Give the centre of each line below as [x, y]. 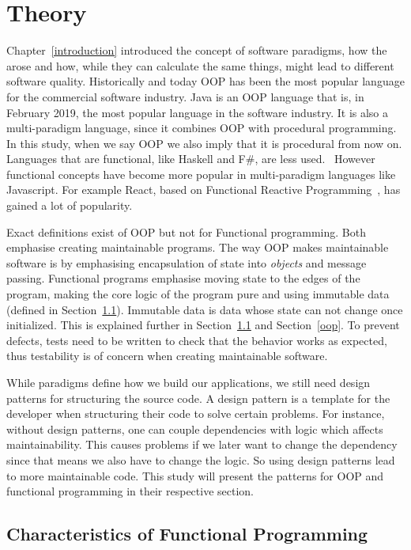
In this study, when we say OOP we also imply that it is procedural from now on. [204, 143]
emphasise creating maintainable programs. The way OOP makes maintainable [198, 247]
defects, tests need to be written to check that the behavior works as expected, [197, 340]
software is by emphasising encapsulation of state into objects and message [187, 262]
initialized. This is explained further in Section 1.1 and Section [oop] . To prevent [203, 325]
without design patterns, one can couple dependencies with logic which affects [195, 429]
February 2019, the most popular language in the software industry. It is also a [198, 112]
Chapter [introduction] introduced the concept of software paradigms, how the [197, 50]
